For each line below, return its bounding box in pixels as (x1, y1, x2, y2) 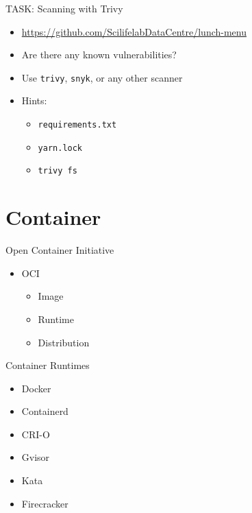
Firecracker (21, 496, 68, 510)
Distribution (38, 335, 90, 349)
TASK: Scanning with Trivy (5, 1, 123, 15)
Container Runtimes (5, 358, 90, 372)
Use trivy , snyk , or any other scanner (21, 70, 183, 84)
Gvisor (21, 450, 50, 464)
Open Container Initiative (5, 243, 114, 257)
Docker (21, 381, 51, 395)
